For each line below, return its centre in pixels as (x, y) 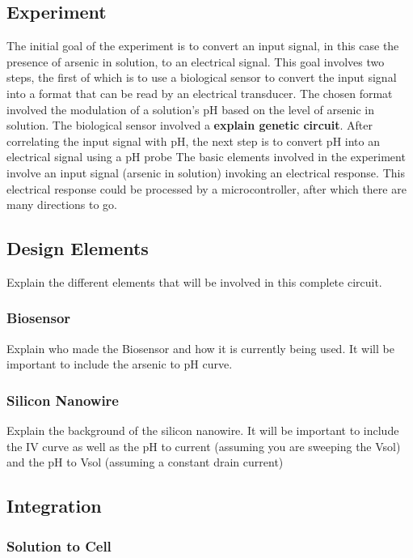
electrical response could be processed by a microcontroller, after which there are (206, 188)
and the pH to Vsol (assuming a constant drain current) (145, 462)
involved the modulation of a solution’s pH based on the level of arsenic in (190, 109)
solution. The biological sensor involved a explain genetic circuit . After (190, 125)
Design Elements (78, 248)
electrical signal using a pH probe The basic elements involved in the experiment (206, 157)
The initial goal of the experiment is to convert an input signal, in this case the (203, 46)
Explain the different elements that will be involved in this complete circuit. (194, 281)
